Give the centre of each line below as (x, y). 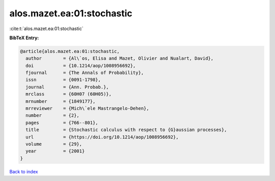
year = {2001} (55, 151)
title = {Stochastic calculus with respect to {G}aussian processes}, (126, 130)
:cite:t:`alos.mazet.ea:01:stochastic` (46, 29)
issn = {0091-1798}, (63, 80)
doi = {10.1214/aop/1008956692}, (81, 66)
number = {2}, (53, 115)
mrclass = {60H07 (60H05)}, (69, 94)
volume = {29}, (54, 144)
